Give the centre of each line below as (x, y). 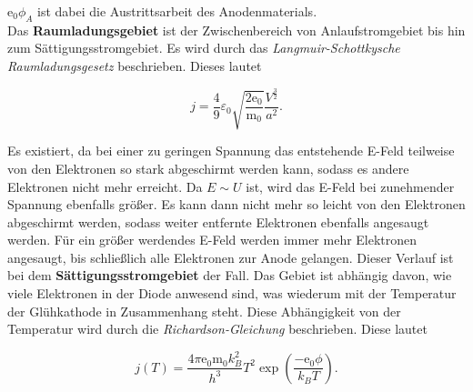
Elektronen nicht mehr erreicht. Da (105, 186)
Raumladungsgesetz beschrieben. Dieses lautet (135, 65)
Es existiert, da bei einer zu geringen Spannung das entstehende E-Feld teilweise (231, 151)
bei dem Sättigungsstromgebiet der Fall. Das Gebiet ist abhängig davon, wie (230, 275)
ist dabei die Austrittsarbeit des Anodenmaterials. (177, 11)
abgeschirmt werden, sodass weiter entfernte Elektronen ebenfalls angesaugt (218, 221)
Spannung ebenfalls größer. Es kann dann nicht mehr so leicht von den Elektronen (236, 204)
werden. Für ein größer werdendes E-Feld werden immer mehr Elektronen (212, 240)
